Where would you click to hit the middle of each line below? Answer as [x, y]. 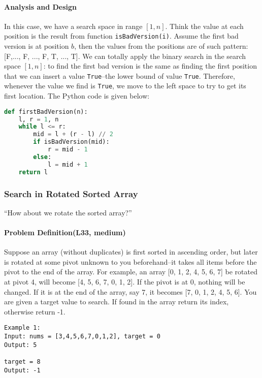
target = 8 [22, 362]
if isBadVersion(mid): [71, 142]
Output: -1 [22, 370]
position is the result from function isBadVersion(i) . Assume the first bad [121, 36]
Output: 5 [21, 345]
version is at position [37, 46]
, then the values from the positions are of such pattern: [161, 46]
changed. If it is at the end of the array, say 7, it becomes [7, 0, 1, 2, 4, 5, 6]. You [130, 291]
